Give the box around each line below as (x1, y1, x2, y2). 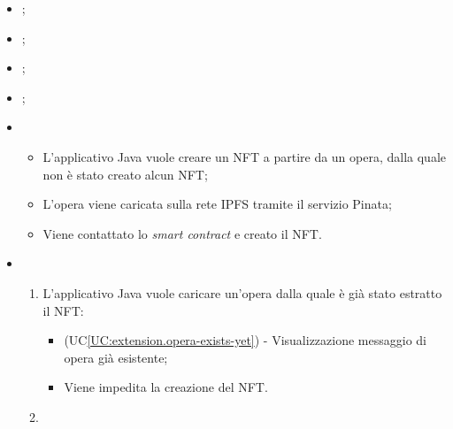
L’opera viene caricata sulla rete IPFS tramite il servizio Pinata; (42, 195, 392, 213)
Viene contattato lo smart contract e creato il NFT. (42, 224, 322, 242)
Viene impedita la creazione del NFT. (64, 378, 268, 396)
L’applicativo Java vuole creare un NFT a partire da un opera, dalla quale (42, 147, 447, 165)
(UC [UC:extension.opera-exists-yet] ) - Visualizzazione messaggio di (64, 331, 426, 349)
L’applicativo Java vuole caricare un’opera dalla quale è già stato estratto (42, 283, 442, 302)
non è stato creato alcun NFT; (42, 165, 208, 183)
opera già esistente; (64, 348, 168, 366)
